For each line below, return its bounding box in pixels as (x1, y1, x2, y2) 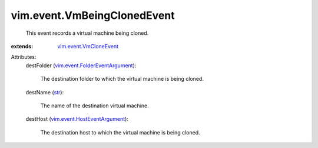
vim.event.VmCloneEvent (57, 42, 119, 50)
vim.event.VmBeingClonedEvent (11, 9, 175, 22)
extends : (11, 42, 34, 50)
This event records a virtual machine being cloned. (25, 29, 149, 37)
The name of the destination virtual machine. (40, 102, 150, 109)
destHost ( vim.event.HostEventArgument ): (25, 116, 129, 123)
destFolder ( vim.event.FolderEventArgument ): (25, 62, 137, 69)
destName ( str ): (25, 88, 64, 96)
